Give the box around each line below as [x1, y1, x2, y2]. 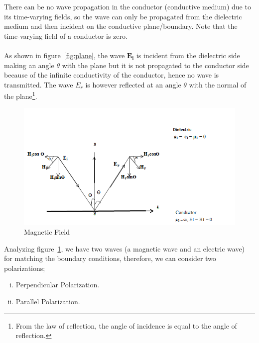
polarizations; [4, 262, 45, 273]
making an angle [4, 60, 54, 70]
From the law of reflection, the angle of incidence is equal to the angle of [15, 320, 237, 331]
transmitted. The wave [4, 79, 73, 89]
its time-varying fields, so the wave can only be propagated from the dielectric [4, 11, 242, 21]
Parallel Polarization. [15, 296, 80, 306]
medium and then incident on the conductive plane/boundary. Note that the [4, 21, 238, 31]
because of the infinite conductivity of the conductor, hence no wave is [4, 70, 219, 80]
